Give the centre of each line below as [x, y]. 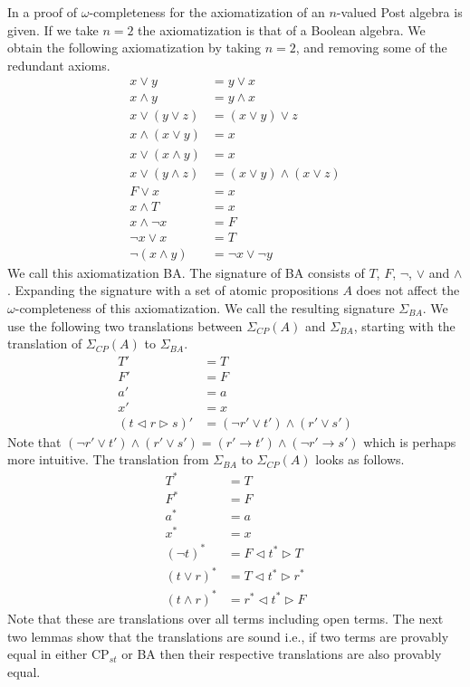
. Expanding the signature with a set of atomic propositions [173, 290]
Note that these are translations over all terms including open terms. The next [225, 618]
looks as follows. [360, 459]
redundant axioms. [59, 65]
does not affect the [408, 290]
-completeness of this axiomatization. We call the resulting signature [205, 307]
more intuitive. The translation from [108, 459]
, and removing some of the [371, 48]
